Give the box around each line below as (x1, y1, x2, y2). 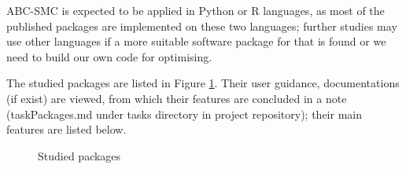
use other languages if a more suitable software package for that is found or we (6, 33, 386, 50)
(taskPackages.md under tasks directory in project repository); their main (6, 105, 362, 122)
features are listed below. (6, 121, 127, 138)
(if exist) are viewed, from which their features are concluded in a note (6, 90, 347, 106)
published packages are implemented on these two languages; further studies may (6, 17, 397, 34)
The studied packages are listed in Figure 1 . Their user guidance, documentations (6, 75, 400, 91)
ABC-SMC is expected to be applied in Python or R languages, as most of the (6, 2, 385, 18)
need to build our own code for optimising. (6, 48, 212, 64)
